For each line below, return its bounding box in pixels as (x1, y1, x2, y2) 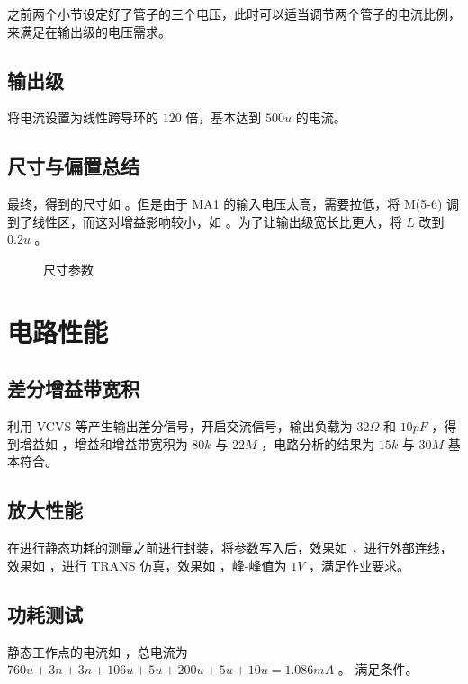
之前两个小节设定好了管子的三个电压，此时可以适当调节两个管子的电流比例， (7, 4, 461, 22)
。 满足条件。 (337, 660, 418, 679)
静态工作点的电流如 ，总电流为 (7, 642, 188, 661)
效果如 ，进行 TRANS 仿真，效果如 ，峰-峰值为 (7, 555, 287, 574)
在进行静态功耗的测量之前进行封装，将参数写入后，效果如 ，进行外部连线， (7, 538, 453, 557)
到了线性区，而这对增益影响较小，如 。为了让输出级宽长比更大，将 (7, 211, 402, 230)
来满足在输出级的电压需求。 (7, 22, 171, 40)
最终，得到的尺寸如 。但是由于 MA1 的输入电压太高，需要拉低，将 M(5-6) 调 (7, 194, 460, 213)
